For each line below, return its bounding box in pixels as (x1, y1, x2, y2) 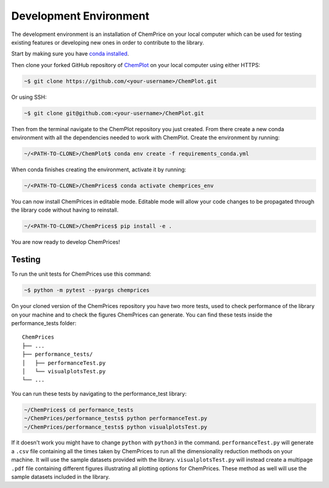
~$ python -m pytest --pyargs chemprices (24, 287, 150, 294)
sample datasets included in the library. (11, 473, 110, 481)
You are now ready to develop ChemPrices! (11, 239, 121, 246)
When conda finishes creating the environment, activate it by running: (11, 166, 186, 173)
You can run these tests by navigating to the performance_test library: (11, 390, 187, 397)
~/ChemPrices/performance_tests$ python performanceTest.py (24, 415, 208, 422)
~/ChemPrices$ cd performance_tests (24, 406, 134, 413)
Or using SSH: (11, 93, 47, 101)
